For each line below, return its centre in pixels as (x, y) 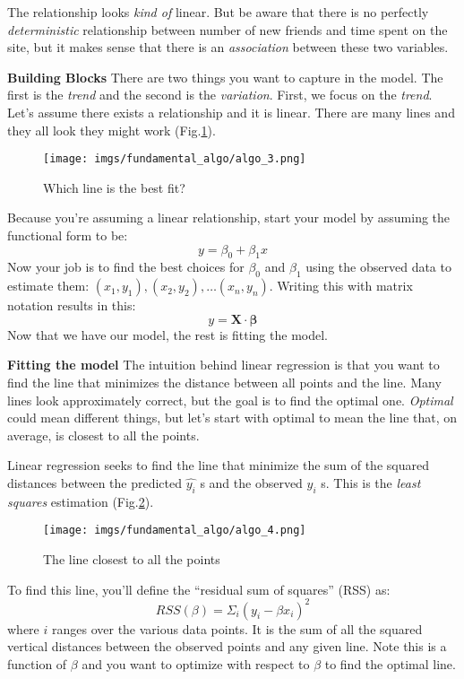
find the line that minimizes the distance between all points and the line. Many (224, 382)
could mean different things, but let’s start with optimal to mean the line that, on (232, 418)
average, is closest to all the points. (103, 435)
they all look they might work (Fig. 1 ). (112, 130)
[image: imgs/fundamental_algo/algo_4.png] (175, 531)
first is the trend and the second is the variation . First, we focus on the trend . (220, 95)
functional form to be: (68, 235)
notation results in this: (72, 305)
